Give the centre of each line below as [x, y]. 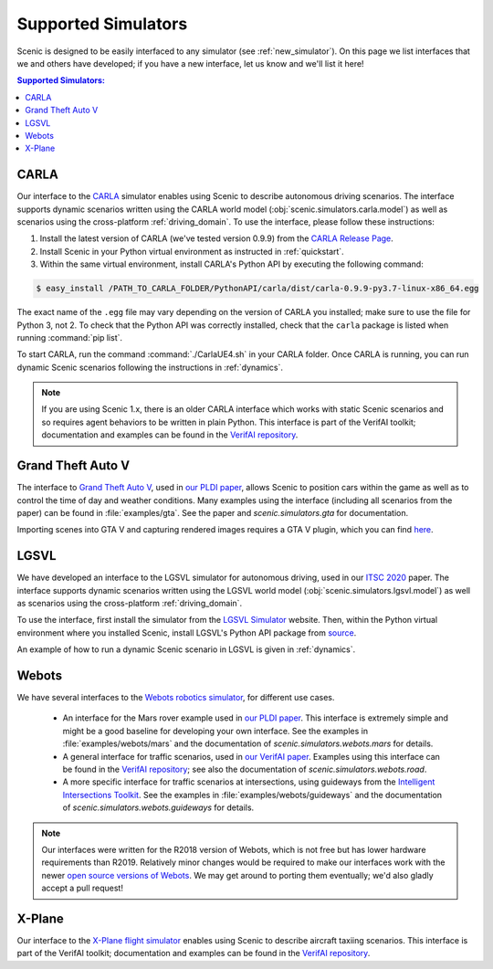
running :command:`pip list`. [70, 337]
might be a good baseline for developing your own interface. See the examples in [215, 731]
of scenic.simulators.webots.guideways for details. [158, 807]
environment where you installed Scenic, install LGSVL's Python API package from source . [187, 632]
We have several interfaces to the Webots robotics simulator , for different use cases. [176, 698]
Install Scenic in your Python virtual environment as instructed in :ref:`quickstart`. [192, 251]
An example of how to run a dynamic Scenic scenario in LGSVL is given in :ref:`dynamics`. [186, 649]
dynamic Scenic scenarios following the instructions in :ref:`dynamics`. [150, 367]
